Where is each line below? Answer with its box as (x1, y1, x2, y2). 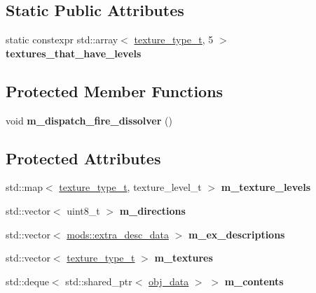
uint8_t (67, 203, 100, 217)
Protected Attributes (6, 147, 161, 169)
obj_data (149, 273, 189, 288)
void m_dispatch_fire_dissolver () (6, 113, 172, 127)
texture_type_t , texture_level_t (59, 180, 202, 194)
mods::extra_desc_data (67, 227, 169, 241)
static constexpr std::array (6, 32, 118, 47)
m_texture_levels (221, 180, 310, 194)
